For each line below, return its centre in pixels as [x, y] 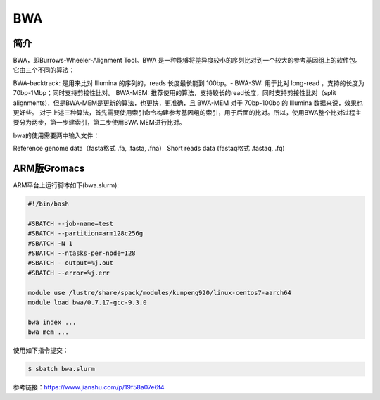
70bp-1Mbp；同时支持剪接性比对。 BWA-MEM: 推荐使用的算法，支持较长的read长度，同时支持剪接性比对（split [175, 93]
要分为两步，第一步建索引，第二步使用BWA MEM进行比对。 [99, 123]
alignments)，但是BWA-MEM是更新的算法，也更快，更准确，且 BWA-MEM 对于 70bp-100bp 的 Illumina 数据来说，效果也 [188, 103]
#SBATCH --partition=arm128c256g [85, 233]
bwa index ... [52, 322]
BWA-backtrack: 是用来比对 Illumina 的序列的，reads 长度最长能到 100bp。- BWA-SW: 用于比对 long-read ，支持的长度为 [189, 83]
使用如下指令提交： [41, 350]
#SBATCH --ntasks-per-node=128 [82, 253]
